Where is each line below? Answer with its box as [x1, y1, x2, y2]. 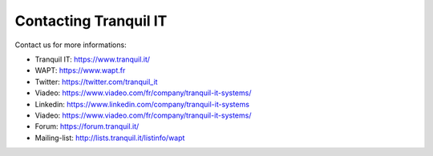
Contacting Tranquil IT [14, 12, 168, 30]
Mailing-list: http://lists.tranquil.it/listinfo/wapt [34, 133, 185, 142]
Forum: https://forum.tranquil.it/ [34, 122, 140, 131]
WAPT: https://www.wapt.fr [34, 66, 126, 75]
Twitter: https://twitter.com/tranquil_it [34, 77, 158, 86]
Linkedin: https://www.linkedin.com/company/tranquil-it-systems [34, 99, 250, 109]
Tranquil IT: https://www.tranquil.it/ [34, 54, 151, 64]
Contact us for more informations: [14, 40, 127, 50]
